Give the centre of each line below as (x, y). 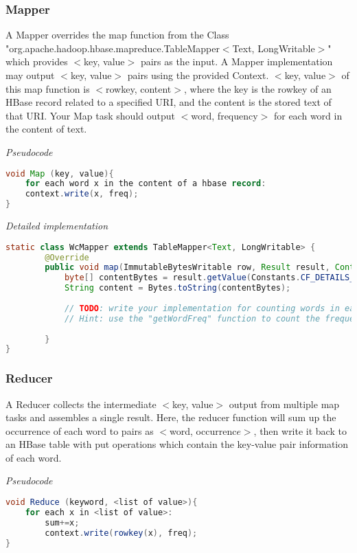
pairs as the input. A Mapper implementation (237, 61)
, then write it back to (300, 430)
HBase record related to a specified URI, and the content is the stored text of (169, 102)
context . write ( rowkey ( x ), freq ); (121, 533)
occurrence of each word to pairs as (80, 430)
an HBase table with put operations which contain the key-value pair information (177, 444)
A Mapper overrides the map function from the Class (117, 35)
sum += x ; (62, 522)
